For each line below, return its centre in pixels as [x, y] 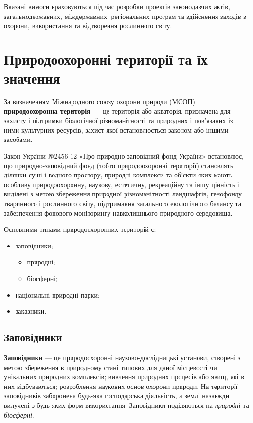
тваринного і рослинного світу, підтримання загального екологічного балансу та [123, 203]
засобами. [18, 139]
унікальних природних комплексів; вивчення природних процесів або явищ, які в [124, 377]
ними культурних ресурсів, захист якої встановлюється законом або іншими [116, 130]
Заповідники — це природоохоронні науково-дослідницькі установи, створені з [122, 357]
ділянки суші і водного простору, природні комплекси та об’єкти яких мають [118, 175]
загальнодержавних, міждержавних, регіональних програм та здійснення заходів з [125, 16]
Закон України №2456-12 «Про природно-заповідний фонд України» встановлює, [124, 156]
